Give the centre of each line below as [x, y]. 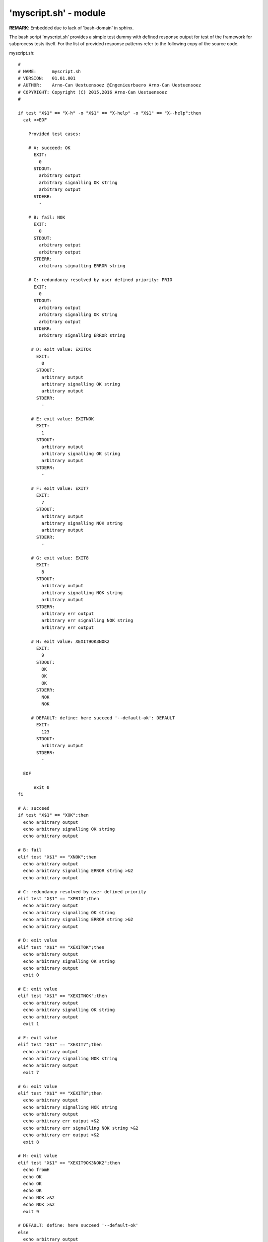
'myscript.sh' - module [58, 13]
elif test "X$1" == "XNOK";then [57, 857]
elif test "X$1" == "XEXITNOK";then [63, 996]
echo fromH [36, 1170]
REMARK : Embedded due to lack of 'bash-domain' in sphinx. [71, 28]
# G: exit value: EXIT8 [60, 558]
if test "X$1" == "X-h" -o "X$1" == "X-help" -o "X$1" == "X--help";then [110, 113]
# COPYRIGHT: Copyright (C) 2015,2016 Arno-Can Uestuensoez [93, 92]
